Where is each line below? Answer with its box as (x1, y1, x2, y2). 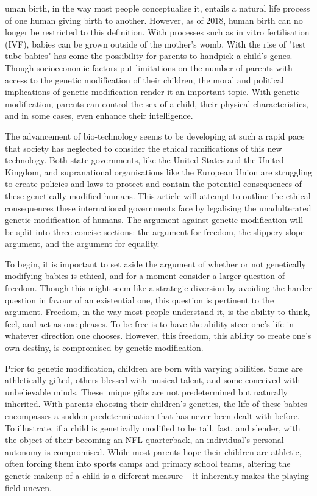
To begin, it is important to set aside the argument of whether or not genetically (5, 257, 306, 270)
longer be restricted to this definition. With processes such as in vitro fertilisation (5, 26, 310, 38)
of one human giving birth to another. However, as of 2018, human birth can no (5, 13, 303, 26)
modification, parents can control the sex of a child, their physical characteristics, (5, 97, 308, 110)
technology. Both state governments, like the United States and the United (5, 154, 284, 166)
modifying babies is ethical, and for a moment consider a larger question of (5, 269, 285, 282)
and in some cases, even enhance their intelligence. (5, 109, 193, 122)
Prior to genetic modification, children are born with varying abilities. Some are (5, 361, 303, 374)
